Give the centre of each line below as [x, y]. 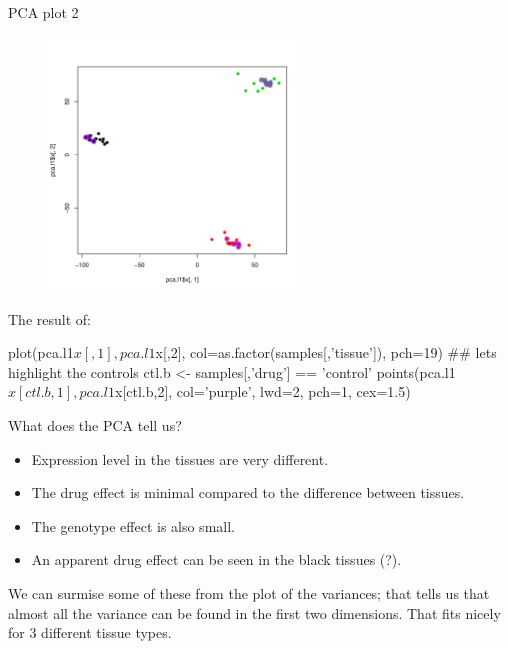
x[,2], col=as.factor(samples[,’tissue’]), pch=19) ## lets [326, 352]
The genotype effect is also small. [133, 525]
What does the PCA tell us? [95, 424]
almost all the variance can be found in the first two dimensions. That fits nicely [254, 612]
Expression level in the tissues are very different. [180, 458]
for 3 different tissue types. [90, 632]
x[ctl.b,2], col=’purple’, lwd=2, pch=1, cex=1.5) [262, 391]
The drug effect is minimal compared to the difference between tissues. [248, 492]
